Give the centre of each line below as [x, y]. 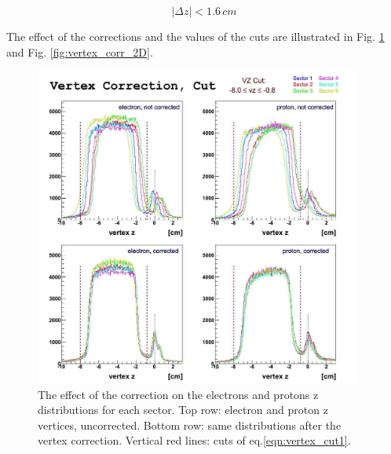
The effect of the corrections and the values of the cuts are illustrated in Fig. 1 [195, 36]
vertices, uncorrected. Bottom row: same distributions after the [190, 425]
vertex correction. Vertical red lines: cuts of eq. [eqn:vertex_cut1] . [194, 440]
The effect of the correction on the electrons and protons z [178, 394]
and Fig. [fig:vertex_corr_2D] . [80, 51]
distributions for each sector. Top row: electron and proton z [183, 410]
